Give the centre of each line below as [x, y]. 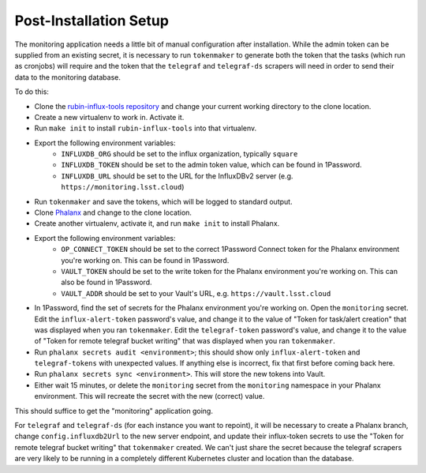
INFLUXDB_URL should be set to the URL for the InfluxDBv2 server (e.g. [177, 176]
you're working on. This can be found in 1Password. [145, 260]
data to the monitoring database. [68, 77]
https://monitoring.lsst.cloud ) [123, 187]
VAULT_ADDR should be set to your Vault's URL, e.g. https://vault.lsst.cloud [196, 293]
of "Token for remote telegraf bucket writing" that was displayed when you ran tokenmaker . [185, 341]
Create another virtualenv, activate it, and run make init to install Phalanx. [157, 223]
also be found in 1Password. [106, 282]
